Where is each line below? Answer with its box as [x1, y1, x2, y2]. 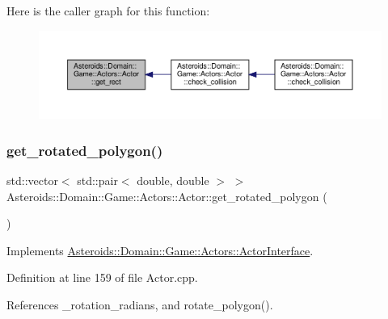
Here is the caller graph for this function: [6, 2, 210, 19]
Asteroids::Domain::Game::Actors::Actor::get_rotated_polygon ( [6, 187, 327, 204]
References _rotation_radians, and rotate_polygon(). [6, 296, 273, 313]
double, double [137, 172, 209, 189]
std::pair [77, 172, 118, 189]
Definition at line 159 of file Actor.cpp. [6, 269, 198, 286]
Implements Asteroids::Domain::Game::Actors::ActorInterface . [6, 241, 314, 258]
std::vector [6, 172, 58, 189]
